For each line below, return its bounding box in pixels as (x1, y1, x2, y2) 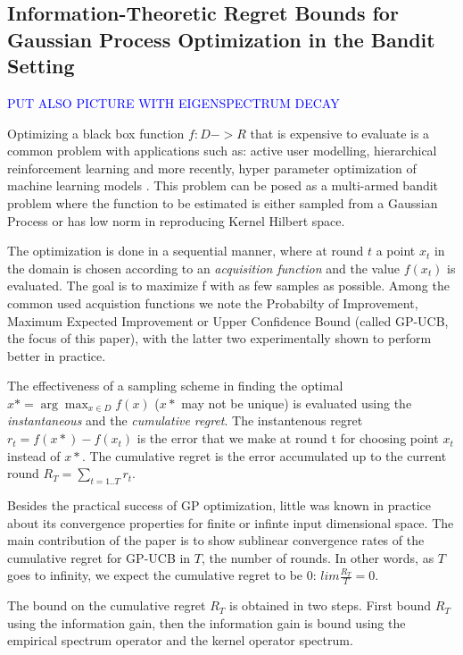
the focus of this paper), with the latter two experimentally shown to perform (7, 329, 432, 348)
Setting (7, 52, 75, 80)
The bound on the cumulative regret (7, 596, 206, 615)
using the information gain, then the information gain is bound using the (7, 613, 406, 632)
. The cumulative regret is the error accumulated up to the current (81, 446, 447, 465)
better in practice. (7, 346, 106, 365)
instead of (7, 446, 61, 465)
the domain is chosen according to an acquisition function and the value (7, 258, 401, 277)
